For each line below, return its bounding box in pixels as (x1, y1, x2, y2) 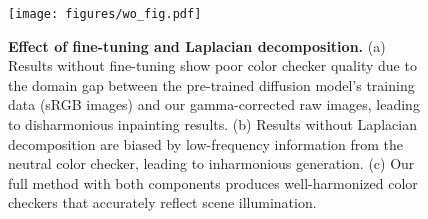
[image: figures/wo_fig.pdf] (8, 7, 202, 21)
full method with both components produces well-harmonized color (8, 172, 418, 193)
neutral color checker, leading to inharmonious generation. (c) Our (8, 153, 415, 174)
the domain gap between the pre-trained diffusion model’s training (8, 74, 415, 95)
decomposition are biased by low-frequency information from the (8, 133, 404, 154)
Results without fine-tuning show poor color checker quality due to (8, 55, 417, 76)
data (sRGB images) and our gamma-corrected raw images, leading (8, 94, 420, 115)
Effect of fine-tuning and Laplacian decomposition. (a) (8, 35, 386, 56)
